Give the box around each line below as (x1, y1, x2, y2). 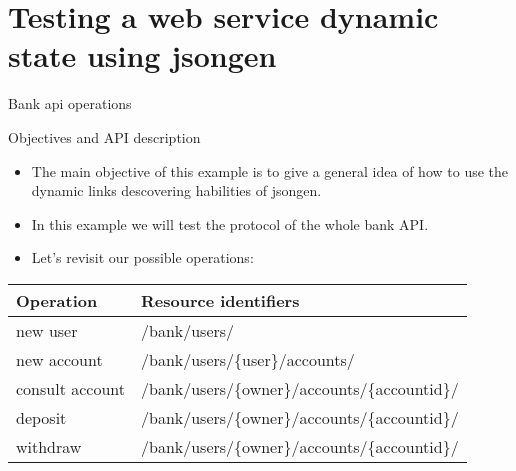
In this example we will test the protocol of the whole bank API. (31, 213, 429, 234)
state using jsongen (8, 35, 277, 76)
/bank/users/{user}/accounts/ (140, 347, 355, 371)
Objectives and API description (8, 126, 201, 147)
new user (16, 318, 78, 342)
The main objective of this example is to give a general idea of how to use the (31, 160, 509, 181)
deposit (16, 405, 67, 429)
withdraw (16, 434, 82, 458)
